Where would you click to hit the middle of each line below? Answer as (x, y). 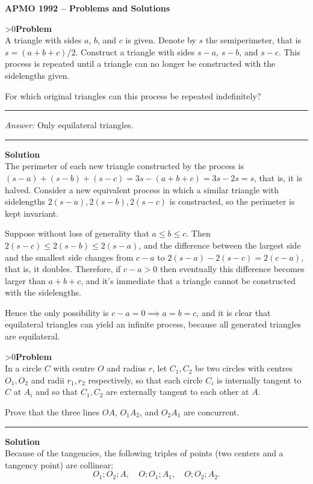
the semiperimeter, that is (253, 40)
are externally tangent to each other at (178, 392)
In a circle (23, 368)
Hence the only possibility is (57, 312)
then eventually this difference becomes (232, 269)
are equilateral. (33, 336)
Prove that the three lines (52, 412)
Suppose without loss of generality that (77, 233)
